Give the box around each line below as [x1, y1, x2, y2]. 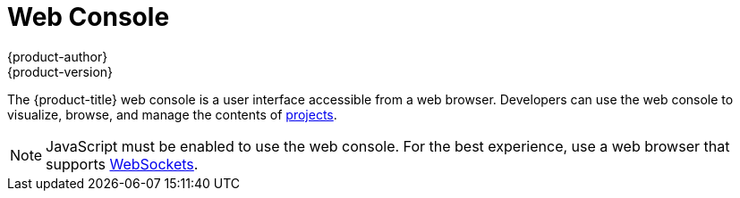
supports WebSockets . [46, 154, 199, 173]
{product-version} [7, 63, 114, 79]
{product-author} [7, 48, 108, 64]
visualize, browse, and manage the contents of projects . [7, 106, 337, 122]
